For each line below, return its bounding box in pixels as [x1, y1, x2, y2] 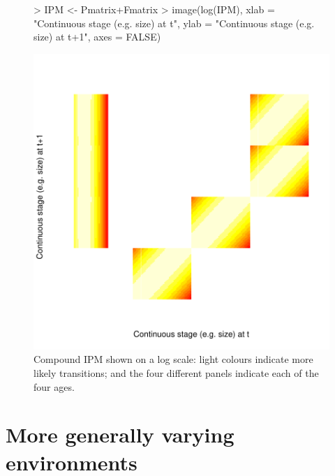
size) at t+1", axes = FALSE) [33, 29, 161, 44]
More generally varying [6, 420, 234, 449]
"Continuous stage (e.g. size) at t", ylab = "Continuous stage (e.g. [33, 15, 315, 30]
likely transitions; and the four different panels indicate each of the [33, 365, 319, 380]
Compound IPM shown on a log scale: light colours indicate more [33, 352, 313, 366]
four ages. [33, 379, 75, 394]
